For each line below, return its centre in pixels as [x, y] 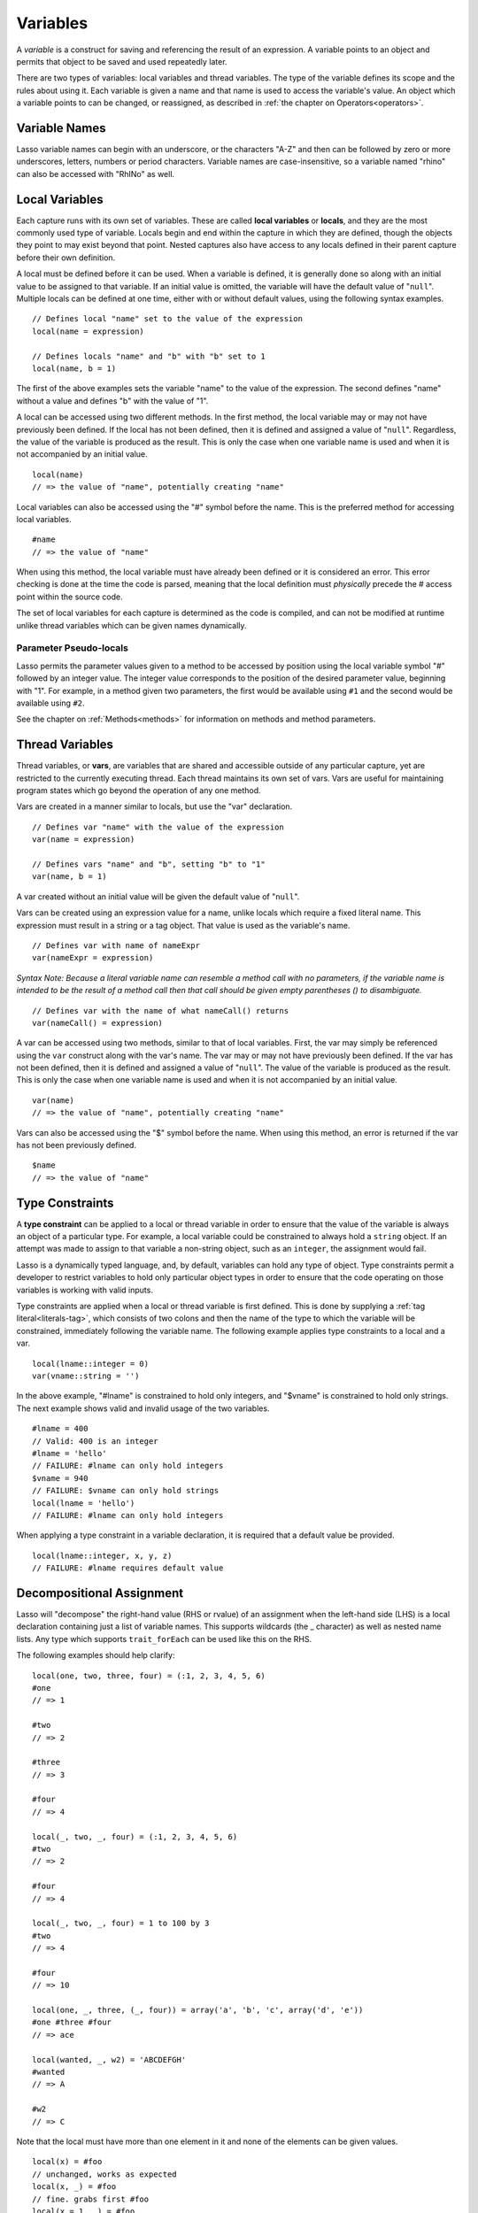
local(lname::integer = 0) [91, 1364]
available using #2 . [50, 703]
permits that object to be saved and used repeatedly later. [122, 61]
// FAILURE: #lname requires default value [128, 1568]
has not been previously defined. [77, 1145]
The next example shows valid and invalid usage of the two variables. [143, 1408]
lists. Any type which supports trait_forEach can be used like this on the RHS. [164, 1639]
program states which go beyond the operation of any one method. [139, 790]
